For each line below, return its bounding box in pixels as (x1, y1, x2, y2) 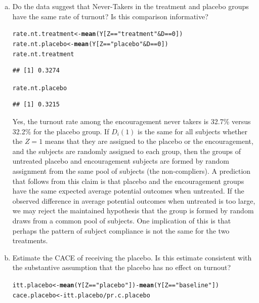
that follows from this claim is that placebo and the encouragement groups (12, 175, 244, 186)
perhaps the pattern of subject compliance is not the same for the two (12, 225, 230, 236)
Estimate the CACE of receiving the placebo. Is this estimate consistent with (12, 252, 252, 262)
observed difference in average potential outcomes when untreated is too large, (12, 195, 255, 206)
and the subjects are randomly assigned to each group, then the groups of (12, 145, 241, 156)
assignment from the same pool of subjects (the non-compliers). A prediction (12, 165, 251, 176)
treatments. (12, 235, 48, 246)
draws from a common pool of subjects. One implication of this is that (12, 215, 231, 225)
